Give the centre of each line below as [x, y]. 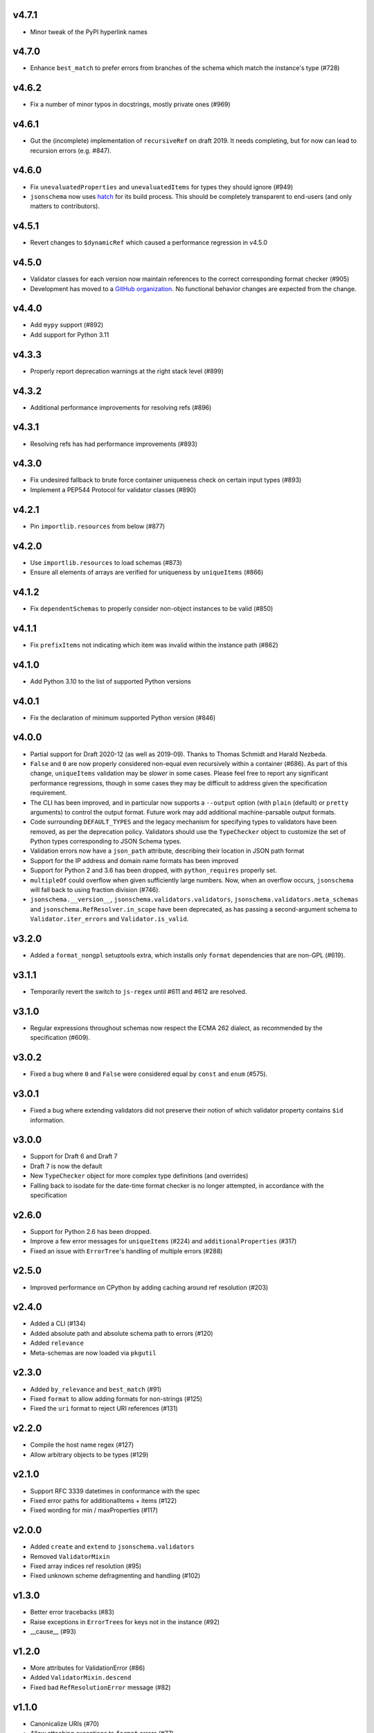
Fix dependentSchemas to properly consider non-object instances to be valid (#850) [152, 608]
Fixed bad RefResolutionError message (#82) [100, 1687]
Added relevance [57, 1343]
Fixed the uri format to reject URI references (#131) [104, 1409]
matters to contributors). [65, 206]
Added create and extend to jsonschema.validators [112, 1547]
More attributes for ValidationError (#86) [88, 1668]
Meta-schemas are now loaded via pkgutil [93, 1352]
